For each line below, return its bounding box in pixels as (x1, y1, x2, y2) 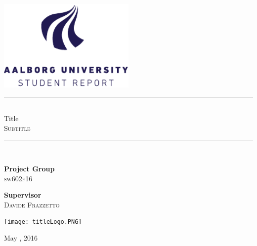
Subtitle (4, 123, 31, 133)
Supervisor (4, 190, 42, 200)
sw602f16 (4, 173, 33, 183)
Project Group (4, 164, 55, 174)
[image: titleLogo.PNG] (4, 218, 82, 226)
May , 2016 (4, 233, 38, 243)
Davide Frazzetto (4, 199, 60, 209)
